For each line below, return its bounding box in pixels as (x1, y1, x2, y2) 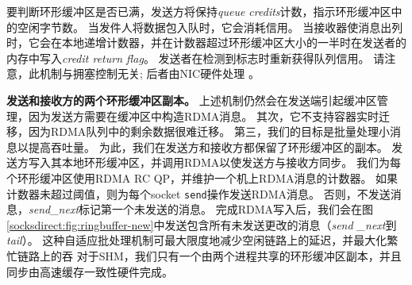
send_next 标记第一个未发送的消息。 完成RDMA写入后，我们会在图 (29, 201, 374, 218)
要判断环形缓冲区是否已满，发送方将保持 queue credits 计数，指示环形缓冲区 (6, 3, 391, 19)
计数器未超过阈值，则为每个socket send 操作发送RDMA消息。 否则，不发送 (6, 185, 391, 202)
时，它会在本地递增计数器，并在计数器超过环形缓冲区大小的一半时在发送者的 (6, 34, 406, 51)
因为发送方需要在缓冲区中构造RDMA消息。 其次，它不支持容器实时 (28, 107, 379, 124)
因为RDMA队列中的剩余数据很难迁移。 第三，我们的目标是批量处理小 (28, 123, 390, 140)
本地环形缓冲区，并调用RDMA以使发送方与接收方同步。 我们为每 (61, 154, 401, 171)
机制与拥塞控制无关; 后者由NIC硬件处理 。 (39, 65, 260, 82)
